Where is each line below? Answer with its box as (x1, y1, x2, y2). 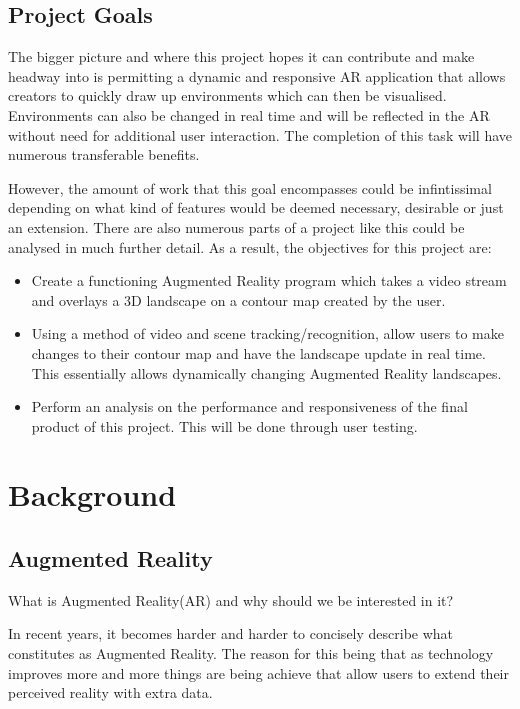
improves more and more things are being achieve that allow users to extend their (8, 662, 510, 683)
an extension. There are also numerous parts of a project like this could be (8, 216, 465, 237)
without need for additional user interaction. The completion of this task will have (8, 124, 512, 145)
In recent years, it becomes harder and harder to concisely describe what (8, 623, 454, 644)
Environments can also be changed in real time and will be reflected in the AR (8, 104, 490, 125)
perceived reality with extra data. (8, 682, 213, 703)
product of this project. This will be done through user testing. (31, 415, 418, 436)
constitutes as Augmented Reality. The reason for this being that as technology (8, 643, 494, 664)
